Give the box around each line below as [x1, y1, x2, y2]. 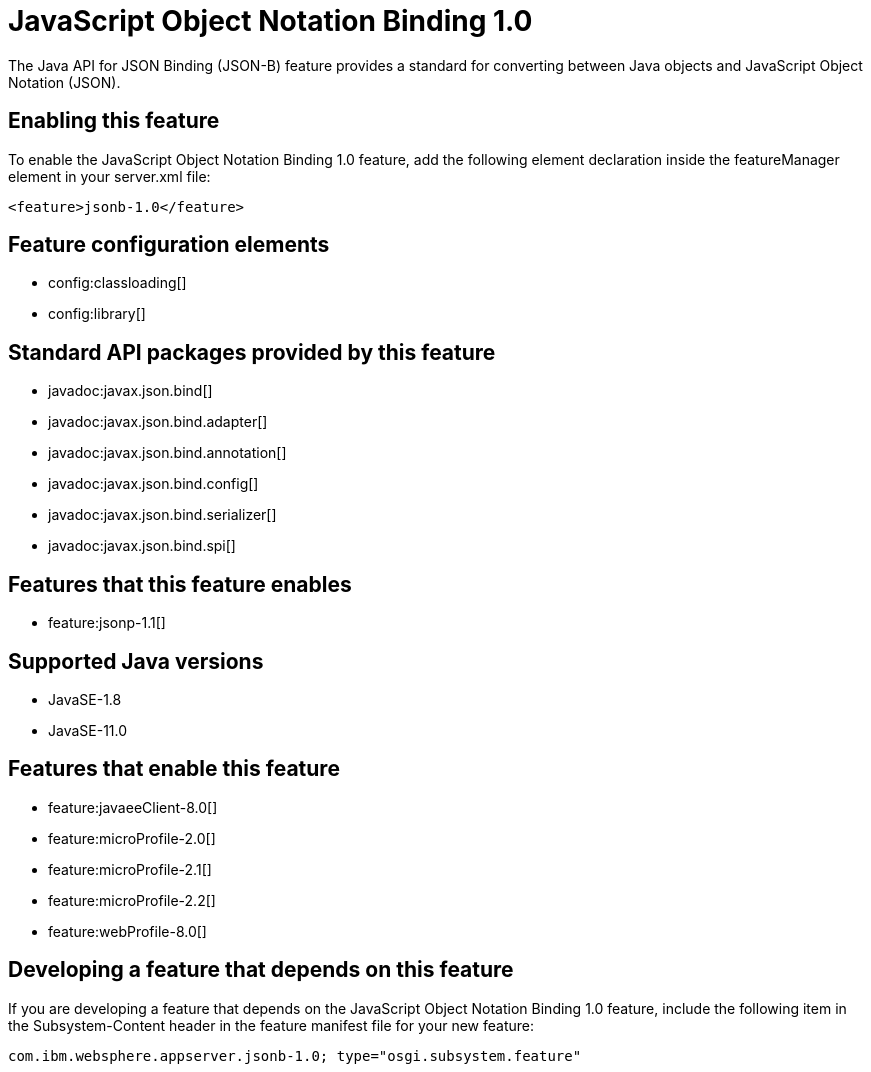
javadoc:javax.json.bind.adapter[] [48, 413, 268, 431]
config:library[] [48, 305, 146, 323]
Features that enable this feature [8, 756, 340, 782]
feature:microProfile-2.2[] [48, 891, 216, 909]
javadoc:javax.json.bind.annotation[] [48, 444, 287, 462]
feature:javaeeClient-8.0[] [48, 798, 218, 816]
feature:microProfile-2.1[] [48, 860, 212, 878]
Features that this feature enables [8, 571, 352, 597]
